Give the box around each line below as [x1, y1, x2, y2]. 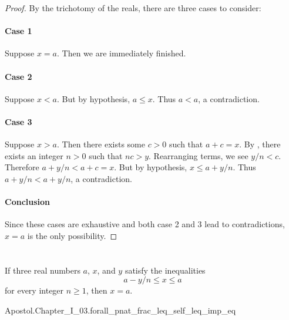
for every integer [5, 284, 64, 297]
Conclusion [5, 196, 51, 208]
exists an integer [5, 149, 63, 161]
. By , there [239, 138, 281, 150]
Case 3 [5, 115, 32, 127]
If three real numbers [5, 264, 80, 276]
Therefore [5, 161, 39, 173]
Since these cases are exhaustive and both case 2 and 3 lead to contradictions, [5, 218, 285, 230]
